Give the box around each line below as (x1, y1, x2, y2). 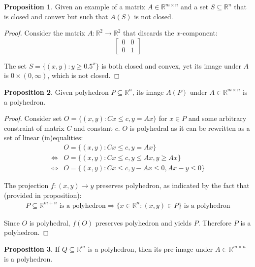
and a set (181, 1, 209, 11)
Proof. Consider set (4, 113, 62, 123)
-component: (180, 28, 218, 38)
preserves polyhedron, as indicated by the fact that (96, 180, 250, 191)
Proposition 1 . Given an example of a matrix (4, 1, 145, 11)
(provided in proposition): (4, 190, 82, 200)
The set (4, 60, 27, 71)
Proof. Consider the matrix (4, 28, 85, 38)
